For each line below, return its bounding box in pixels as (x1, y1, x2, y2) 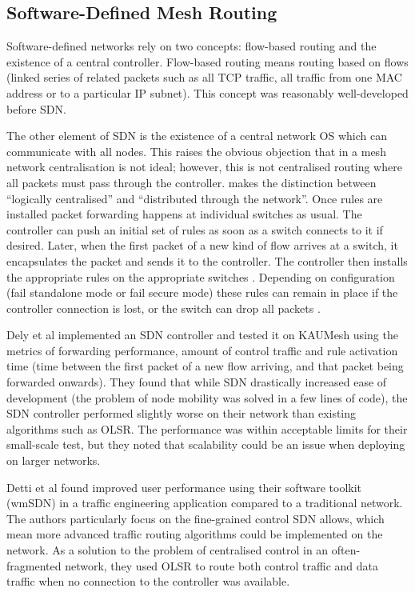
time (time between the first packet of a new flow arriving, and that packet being (6, 358, 404, 374)
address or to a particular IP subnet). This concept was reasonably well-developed (6, 84, 409, 101)
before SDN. (6, 100, 66, 117)
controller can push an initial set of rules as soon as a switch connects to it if (6, 221, 383, 238)
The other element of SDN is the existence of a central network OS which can (6, 127, 388, 144)
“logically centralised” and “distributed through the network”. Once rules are (6, 190, 383, 206)
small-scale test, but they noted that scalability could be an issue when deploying (6, 436, 405, 453)
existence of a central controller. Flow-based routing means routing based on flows (6, 53, 409, 70)
